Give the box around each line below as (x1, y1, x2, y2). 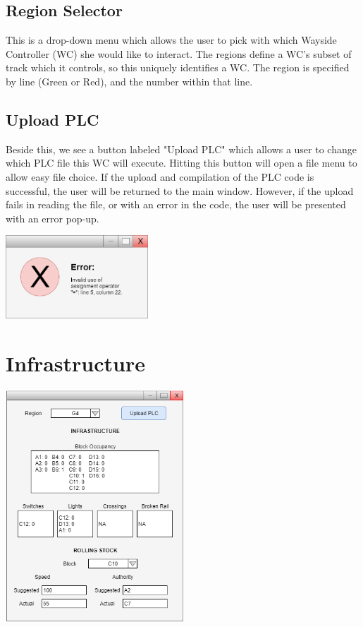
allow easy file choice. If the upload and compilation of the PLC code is (6, 169, 314, 184)
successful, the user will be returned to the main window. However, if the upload (6, 183, 354, 198)
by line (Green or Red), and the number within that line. (6, 73, 253, 88)
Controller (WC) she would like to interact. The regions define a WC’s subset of (6, 46, 352, 61)
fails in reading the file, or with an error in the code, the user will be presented (6, 197, 346, 212)
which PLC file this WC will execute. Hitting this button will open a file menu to (6, 155, 357, 170)
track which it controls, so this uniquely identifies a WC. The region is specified (6, 60, 350, 75)
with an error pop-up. (6, 210, 99, 225)
